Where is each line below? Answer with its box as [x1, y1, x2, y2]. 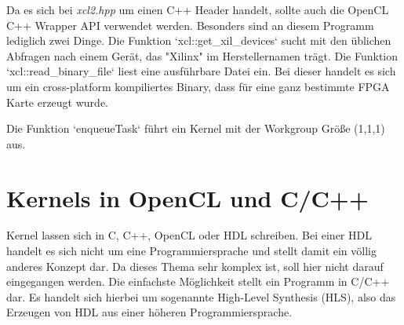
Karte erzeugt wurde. [6, 93, 109, 110]
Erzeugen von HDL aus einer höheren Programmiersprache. [6, 304, 293, 320]
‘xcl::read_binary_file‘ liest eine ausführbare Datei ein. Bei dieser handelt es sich [6, 63, 396, 79]
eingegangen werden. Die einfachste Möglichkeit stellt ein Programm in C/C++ [6, 273, 390, 290]
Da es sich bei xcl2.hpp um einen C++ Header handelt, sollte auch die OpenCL [6, 2, 389, 17]
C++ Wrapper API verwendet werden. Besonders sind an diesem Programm [6, 16, 374, 33]
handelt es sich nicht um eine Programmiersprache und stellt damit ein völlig [6, 243, 377, 259]
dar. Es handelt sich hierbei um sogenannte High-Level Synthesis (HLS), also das [6, 288, 396, 305]
